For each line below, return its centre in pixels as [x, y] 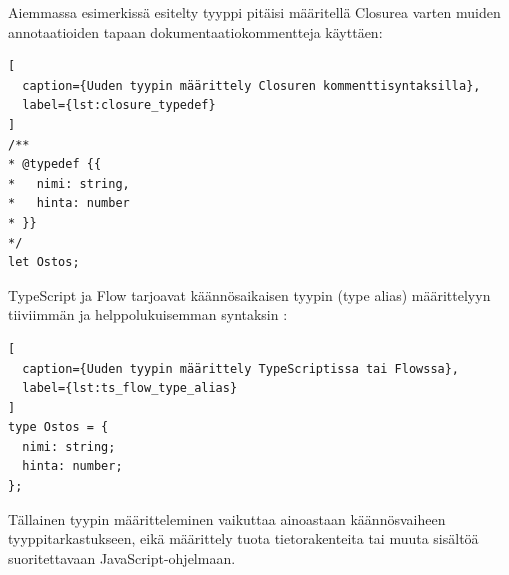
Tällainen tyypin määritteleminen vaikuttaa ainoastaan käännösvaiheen [227, 518]
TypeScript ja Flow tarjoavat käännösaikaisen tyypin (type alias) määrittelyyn [249, 294]
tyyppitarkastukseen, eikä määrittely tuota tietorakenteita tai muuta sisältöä [243, 538]
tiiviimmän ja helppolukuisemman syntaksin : [148, 314]
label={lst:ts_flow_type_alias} [130, 388]
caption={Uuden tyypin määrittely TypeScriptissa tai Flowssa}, [241, 368]
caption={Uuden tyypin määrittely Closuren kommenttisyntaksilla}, [251, 85]
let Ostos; [44, 262]
